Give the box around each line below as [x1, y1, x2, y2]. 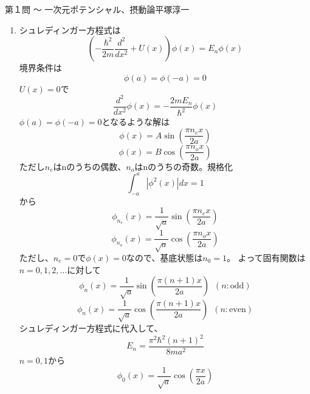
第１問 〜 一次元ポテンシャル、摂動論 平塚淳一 [5, 3, 190, 15]
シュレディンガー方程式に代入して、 [19, 321, 163, 334]
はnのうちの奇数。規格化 [134, 160, 233, 172]
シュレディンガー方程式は [19, 23, 121, 36]
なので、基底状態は [126, 251, 203, 264]
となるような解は [102, 115, 170, 128]
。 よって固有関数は [226, 251, 306, 264]
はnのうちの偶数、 [53, 160, 126, 172]
